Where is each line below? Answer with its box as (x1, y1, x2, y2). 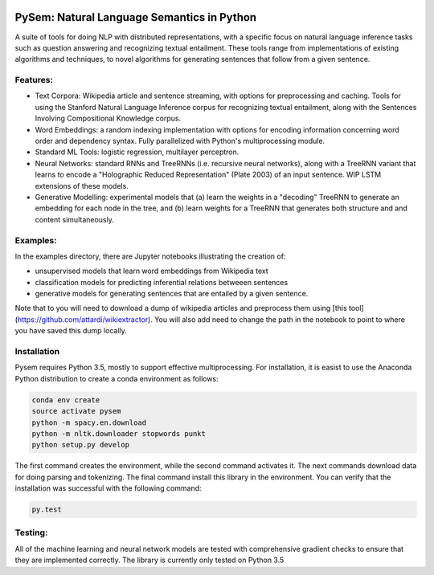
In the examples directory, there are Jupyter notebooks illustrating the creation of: (14, 251, 286, 261)
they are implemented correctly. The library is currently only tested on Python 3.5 (14, 555, 285, 565)
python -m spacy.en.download (31, 418, 147, 427)
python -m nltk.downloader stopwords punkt (31, 429, 207, 438)
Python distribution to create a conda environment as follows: (14, 373, 219, 383)
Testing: (14, 527, 48, 538)
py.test (31, 505, 62, 514)
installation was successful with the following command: (14, 483, 202, 493)
